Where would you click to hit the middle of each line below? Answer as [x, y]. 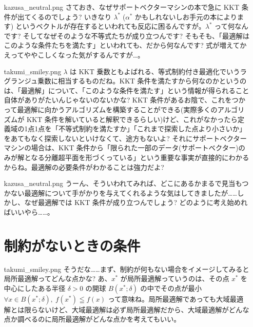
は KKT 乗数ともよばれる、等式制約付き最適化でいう [155, 71]
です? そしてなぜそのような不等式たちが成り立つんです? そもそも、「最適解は [127, 35]
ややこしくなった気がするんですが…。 [84, 54]
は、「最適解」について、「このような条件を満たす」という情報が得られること [126, 90]
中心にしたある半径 [35, 288]
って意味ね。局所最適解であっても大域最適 [176, 298]
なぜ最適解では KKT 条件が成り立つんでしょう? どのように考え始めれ [136, 202]
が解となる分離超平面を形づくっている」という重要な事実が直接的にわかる [130, 157]
